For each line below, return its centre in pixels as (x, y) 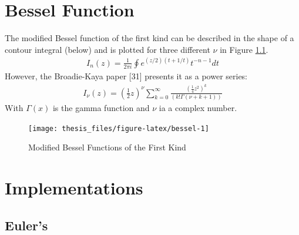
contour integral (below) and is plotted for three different (107, 49)
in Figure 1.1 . (244, 49)
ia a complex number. (198, 107)
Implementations (74, 187)
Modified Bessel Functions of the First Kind (107, 147)
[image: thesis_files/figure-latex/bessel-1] (119, 128)
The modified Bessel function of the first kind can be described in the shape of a (149, 38)
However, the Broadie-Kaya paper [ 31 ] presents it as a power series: (126, 76)
